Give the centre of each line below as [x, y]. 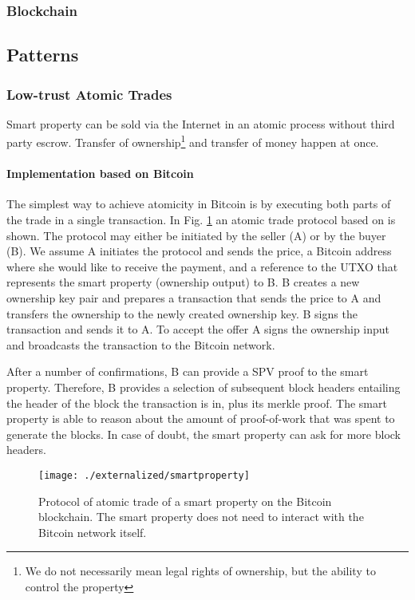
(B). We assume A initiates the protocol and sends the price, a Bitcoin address [199, 251]
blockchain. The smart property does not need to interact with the [201, 517]
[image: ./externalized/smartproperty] [144, 475]
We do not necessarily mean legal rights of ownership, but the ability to [200, 571]
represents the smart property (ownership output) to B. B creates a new [183, 282]
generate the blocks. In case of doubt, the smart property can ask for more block [204, 434]
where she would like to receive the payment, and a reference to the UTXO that [202, 266]
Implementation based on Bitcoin [100, 174]
